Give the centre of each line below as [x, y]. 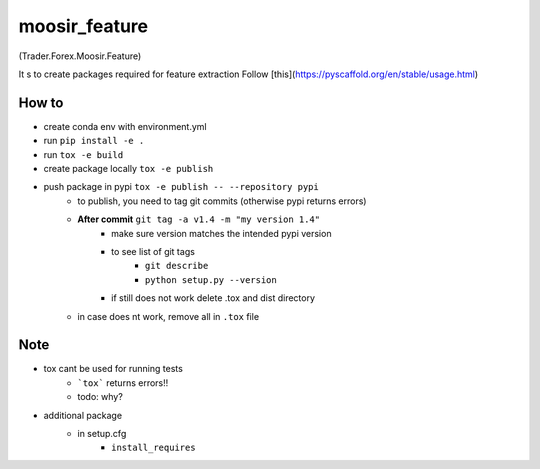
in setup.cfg [102, 433]
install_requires [153, 448]
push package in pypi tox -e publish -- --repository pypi [181, 187]
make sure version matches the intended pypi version [221, 233]
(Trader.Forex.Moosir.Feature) [80, 56]
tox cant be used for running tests [113, 369]
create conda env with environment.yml [125, 126]
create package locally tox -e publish [128, 169]
